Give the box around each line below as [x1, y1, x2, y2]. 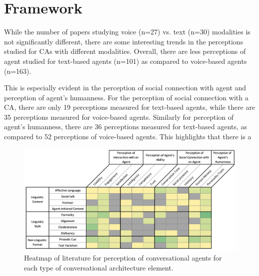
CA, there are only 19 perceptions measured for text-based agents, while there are [4, 102, 255, 112]
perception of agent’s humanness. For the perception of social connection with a [4, 92, 248, 102]
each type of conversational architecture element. [24, 262, 173, 273]
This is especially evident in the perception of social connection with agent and [4, 82, 246, 93]
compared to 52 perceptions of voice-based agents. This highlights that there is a [4, 131, 251, 142]
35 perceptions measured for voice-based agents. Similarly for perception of [4, 111, 234, 122]
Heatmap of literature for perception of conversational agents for [24, 252, 222, 263]
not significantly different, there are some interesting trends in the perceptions [4, 36, 243, 46]
